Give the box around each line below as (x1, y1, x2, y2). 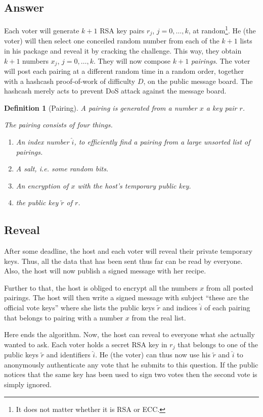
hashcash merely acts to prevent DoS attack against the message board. (4, 85, 227, 96)
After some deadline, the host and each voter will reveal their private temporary (4, 246, 253, 256)
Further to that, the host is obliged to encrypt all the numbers (4, 282, 198, 293)
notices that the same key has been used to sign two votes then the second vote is (4, 369, 257, 380)
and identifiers (46, 349, 91, 360)
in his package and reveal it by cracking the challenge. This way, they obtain (4, 45, 242, 56)
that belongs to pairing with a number (4, 312, 123, 322)
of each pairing (204, 302, 250, 313)
